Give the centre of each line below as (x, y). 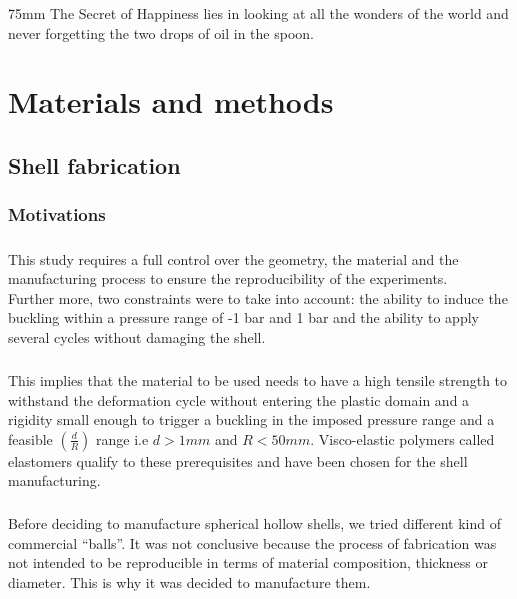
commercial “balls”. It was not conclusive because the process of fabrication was (252, 542)
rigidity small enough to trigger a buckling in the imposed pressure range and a (251, 419)
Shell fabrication (94, 164)
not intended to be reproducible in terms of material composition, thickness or (248, 562)
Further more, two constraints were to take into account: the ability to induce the (258, 297)
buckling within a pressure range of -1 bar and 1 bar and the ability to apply (243, 317)
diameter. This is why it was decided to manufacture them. (189, 582)
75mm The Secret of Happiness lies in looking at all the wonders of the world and (258, 13)
